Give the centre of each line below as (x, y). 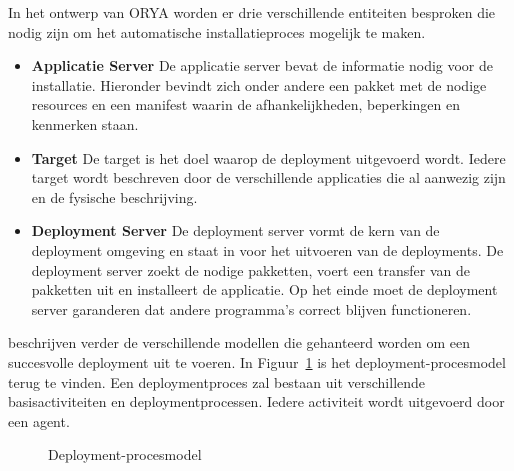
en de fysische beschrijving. (114, 196)
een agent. (39, 420)
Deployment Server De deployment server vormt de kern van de (235, 230)
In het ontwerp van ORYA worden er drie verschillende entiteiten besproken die (252, 12)
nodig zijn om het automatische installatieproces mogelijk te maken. (217, 31)
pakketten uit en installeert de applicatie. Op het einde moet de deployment (264, 289)
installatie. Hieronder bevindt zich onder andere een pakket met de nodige (259, 84)
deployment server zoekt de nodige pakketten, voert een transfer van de (251, 269)
